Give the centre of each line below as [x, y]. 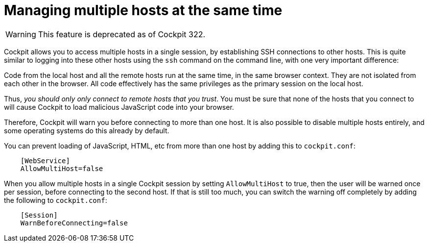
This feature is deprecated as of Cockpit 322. [121, 34]
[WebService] [45, 160]
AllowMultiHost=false [62, 168]
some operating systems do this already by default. [87, 130]
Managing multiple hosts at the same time [143, 10]
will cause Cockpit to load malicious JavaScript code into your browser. [119, 107]
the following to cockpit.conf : [56, 200]
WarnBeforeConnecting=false [74, 223]
